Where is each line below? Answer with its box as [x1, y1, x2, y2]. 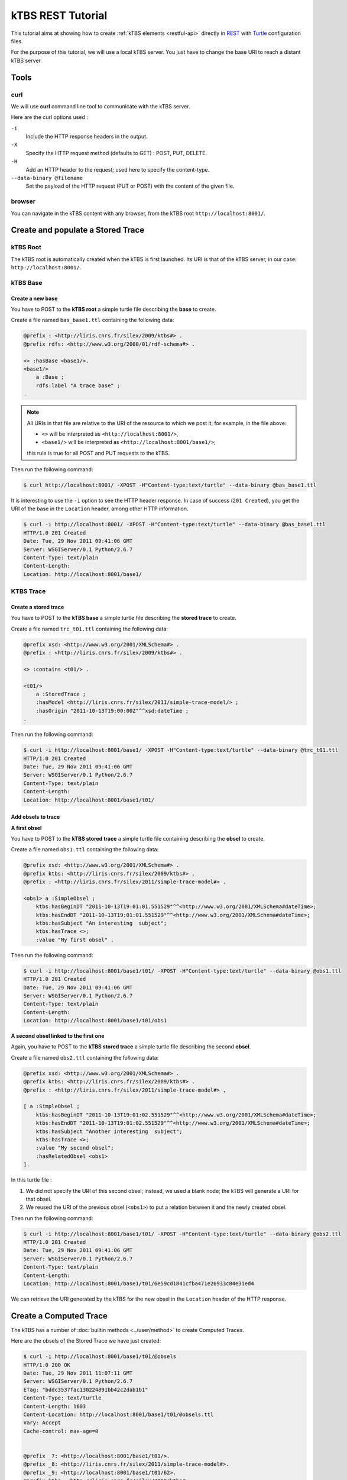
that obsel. [25, 1195, 52, 1202]
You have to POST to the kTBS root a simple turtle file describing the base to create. [11, 305, 216, 313]
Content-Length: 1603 [23, 1403, 86, 1410]
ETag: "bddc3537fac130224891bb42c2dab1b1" [23, 1386, 148, 1393]
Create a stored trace [11, 603, 64, 610]
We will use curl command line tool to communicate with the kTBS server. [11, 102, 190, 110]
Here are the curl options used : [11, 114, 89, 121]
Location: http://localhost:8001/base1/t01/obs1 [23, 1017, 167, 1024]
